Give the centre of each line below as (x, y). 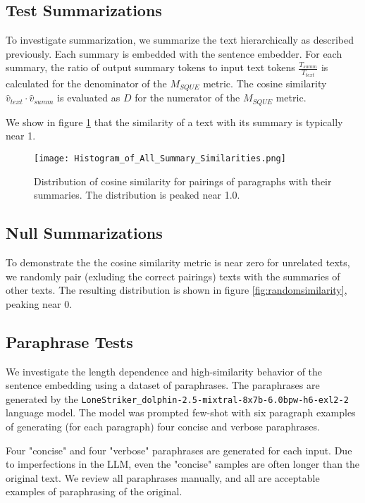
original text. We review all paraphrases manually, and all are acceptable (163, 477)
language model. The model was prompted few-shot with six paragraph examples (181, 412)
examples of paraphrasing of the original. (94, 491)
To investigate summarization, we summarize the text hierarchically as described (180, 40)
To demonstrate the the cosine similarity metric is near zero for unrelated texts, (178, 262)
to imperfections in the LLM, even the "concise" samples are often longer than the (183, 464)
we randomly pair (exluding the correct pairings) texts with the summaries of (173, 276)
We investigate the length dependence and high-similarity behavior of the (164, 371)
